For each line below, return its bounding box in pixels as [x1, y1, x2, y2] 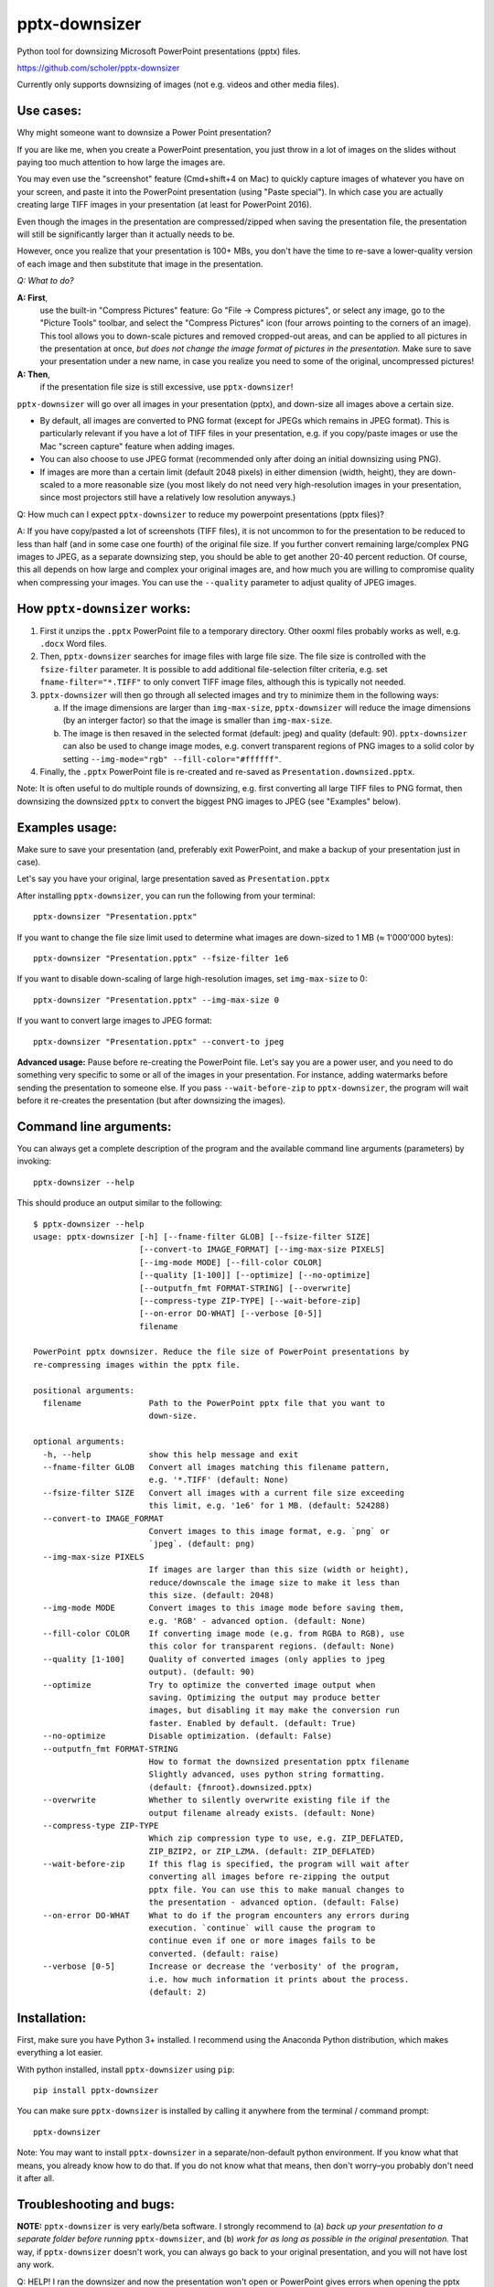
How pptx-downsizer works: [16, 600, 191, 617]
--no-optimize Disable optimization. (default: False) [42, 1731, 333, 1742]
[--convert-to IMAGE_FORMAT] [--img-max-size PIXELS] [138, 1244, 386, 1255]
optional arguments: [33, 1436, 125, 1447]
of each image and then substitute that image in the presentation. [16, 258, 263, 269]
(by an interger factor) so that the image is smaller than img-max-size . [62, 714, 333, 726]
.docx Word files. [39, 639, 107, 650]
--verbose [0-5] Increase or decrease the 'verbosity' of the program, [42, 1961, 400, 1971]
